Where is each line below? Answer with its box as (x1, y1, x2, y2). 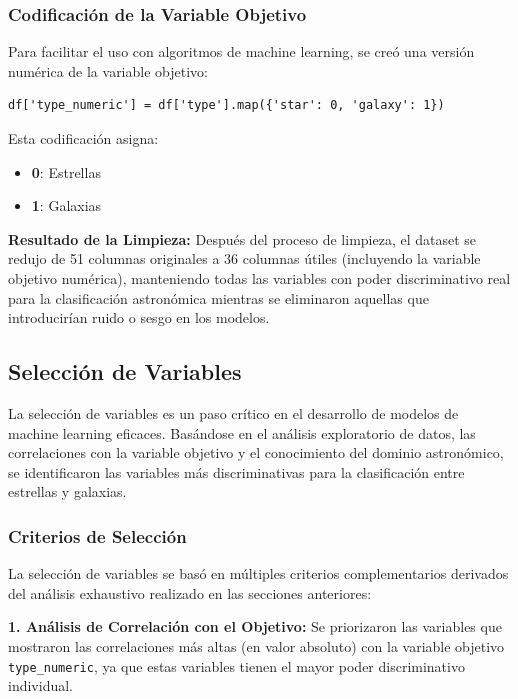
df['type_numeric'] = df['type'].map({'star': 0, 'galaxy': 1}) (8, 98, 445, 113)
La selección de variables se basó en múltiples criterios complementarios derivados (8, 563, 509, 584)
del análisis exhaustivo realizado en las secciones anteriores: (8, 582, 372, 603)
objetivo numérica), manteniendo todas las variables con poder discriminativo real (8, 267, 511, 288)
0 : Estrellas (31, 161, 101, 182)
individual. (8, 675, 73, 696)
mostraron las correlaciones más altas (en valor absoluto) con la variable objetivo (8, 635, 505, 656)
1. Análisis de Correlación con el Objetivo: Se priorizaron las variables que (8, 616, 502, 637)
